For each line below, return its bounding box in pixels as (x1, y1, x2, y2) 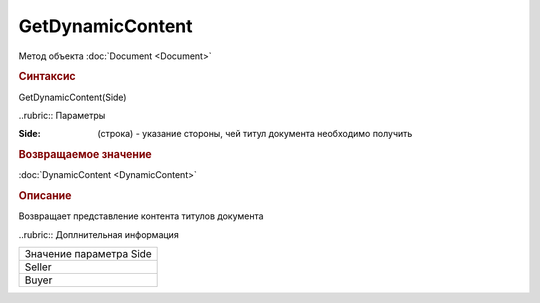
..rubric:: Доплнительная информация (18, 228, 179, 240)
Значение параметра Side (24, 247, 152, 261)
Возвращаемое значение (18, 148, 152, 162)
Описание (18, 189, 72, 203)
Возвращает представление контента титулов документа (18, 210, 264, 222)
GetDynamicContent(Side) (18, 91, 127, 103)
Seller (24, 260, 52, 274)
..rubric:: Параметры (18, 109, 106, 121)
